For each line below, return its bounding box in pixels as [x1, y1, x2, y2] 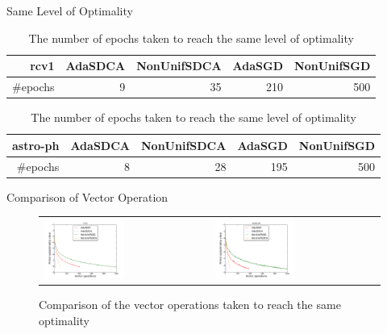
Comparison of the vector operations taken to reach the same [39, 296, 341, 313]
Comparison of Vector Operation [6, 188, 169, 205]
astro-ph [12, 136, 60, 153]
